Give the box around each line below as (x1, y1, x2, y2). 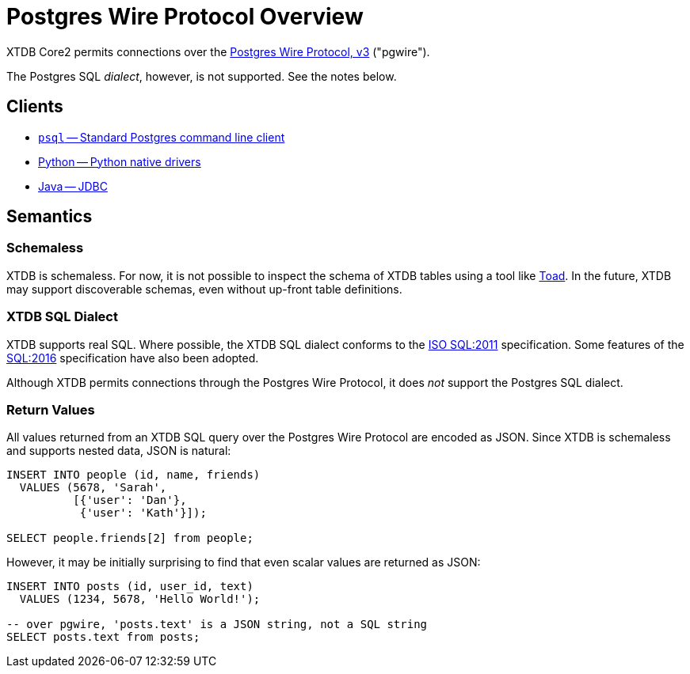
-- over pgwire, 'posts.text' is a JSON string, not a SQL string (6, 618, 428, 631)
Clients (6, 97, 63, 117)
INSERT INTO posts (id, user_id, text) (6, 580, 254, 593)
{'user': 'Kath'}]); (79, 506, 207, 520)
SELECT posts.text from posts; (6, 630, 200, 644)
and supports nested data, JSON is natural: (6, 444, 231, 458)
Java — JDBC (38, 179, 108, 193)
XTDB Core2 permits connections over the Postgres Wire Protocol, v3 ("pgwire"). (6, 44, 430, 59)
